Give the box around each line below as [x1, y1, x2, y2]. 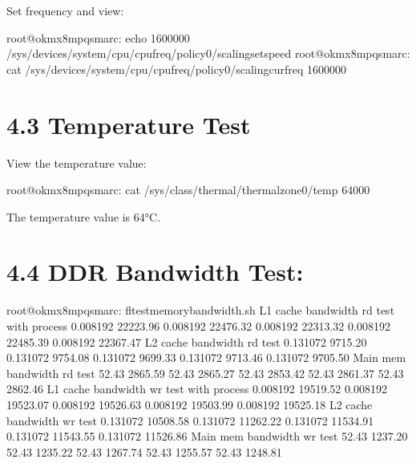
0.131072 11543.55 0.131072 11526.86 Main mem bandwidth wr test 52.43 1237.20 [6, 428, 408, 445]
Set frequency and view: [6, 2, 124, 18]
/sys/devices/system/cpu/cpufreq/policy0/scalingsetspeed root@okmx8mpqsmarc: [6, 45, 410, 62]
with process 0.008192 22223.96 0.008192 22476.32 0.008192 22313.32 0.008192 [6, 318, 390, 334]
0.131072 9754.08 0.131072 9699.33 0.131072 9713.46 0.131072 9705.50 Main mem [6, 349, 406, 366]
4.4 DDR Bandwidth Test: [6, 255, 304, 288]
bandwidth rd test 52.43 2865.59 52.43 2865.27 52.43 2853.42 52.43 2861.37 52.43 [6, 364, 404, 381]
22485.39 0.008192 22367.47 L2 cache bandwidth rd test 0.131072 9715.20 [6, 333, 367, 350]
